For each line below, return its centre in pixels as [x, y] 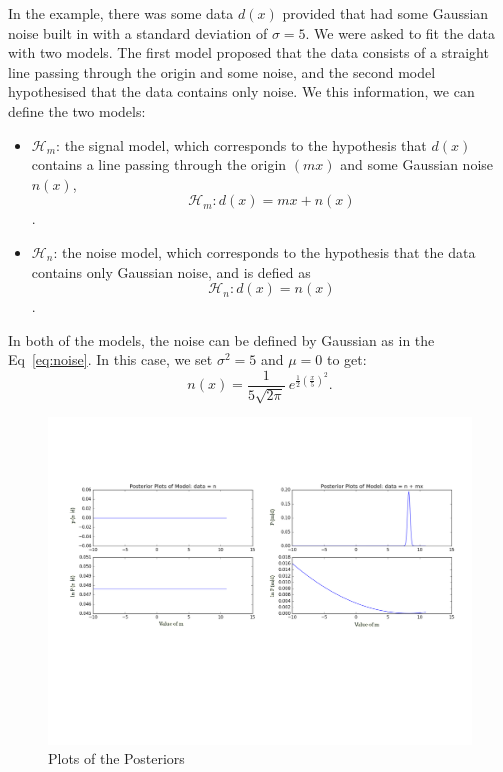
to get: [346, 359]
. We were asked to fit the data [400, 32]
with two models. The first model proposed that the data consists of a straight [248, 52]
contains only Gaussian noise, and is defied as [171, 271]
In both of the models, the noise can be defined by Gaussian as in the [221, 339]
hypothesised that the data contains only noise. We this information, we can [241, 91]
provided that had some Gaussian [385, 13]
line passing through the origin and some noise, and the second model [222, 71]
